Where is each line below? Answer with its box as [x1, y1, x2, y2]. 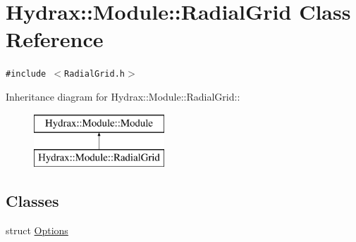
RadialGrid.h [64, 69, 125, 79]
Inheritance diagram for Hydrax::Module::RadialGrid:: [6, 89, 240, 103]
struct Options [6, 222, 68, 237]
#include [6, 69, 47, 79]
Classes [6, 190, 59, 212]
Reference [6, 25, 104, 53]
